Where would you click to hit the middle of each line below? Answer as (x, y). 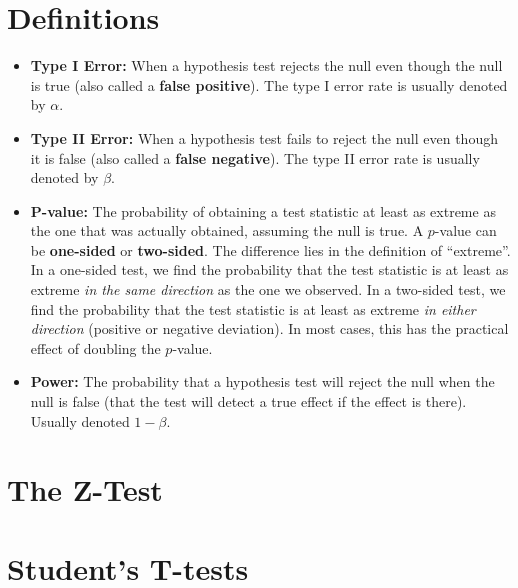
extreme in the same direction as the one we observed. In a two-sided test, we (268, 289)
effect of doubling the (95, 347)
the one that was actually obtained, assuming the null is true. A (227, 230)
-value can (465, 230)
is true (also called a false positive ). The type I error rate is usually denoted (269, 84)
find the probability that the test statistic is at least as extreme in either (253, 308)
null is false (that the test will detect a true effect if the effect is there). (248, 401)
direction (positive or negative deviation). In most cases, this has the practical (269, 328)
